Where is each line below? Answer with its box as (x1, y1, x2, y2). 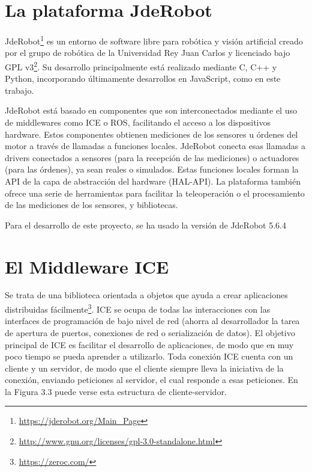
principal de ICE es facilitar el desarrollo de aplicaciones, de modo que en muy (5, 338, 294, 351)
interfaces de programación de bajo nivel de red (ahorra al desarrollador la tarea (5, 314, 300, 327)
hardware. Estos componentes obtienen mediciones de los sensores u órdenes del (5, 127, 298, 140)
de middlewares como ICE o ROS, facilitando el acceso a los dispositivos (5, 116, 271, 128)
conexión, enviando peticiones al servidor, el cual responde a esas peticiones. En (5, 373, 298, 386)
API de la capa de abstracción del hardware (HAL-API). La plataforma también (5, 174, 301, 187)
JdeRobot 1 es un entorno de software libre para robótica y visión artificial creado (5, 33, 303, 47)
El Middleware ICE (5, 254, 169, 278)
